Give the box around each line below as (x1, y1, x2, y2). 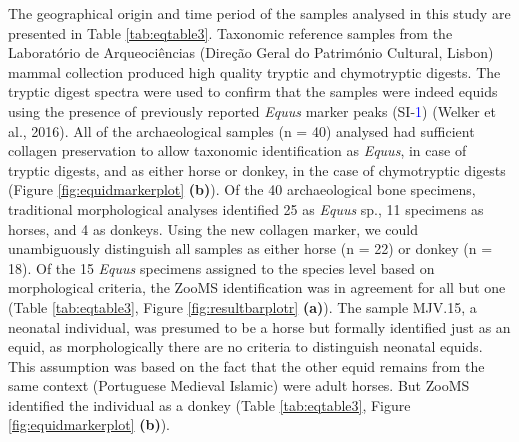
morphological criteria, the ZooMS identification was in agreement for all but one (8, 277, 506, 298)
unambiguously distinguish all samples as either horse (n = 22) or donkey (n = (8, 238, 493, 259)
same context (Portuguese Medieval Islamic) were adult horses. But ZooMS (8, 375, 470, 396)
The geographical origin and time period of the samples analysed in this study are (8, 3, 511, 23)
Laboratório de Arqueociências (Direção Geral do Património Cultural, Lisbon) (8, 42, 494, 63)
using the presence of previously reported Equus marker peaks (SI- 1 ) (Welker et (8, 100, 497, 121)
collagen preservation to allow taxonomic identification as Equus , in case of (8, 140, 467, 161)
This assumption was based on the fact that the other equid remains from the (8, 355, 485, 376)
